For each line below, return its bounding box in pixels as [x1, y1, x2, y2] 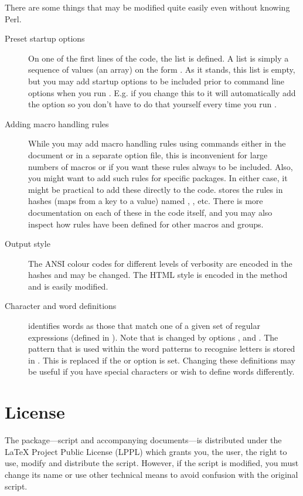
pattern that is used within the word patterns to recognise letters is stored [28, 342, 295, 355]
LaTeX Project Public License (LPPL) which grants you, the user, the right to [5, 445, 287, 457]
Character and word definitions [5, 300, 117, 312]
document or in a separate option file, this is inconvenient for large [28, 148, 268, 161]
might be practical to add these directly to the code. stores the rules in [28, 183, 283, 195]
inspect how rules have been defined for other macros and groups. [28, 218, 264, 230]
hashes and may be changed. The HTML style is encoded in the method [28, 269, 288, 281]
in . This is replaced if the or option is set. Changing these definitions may [28, 354, 295, 366]
